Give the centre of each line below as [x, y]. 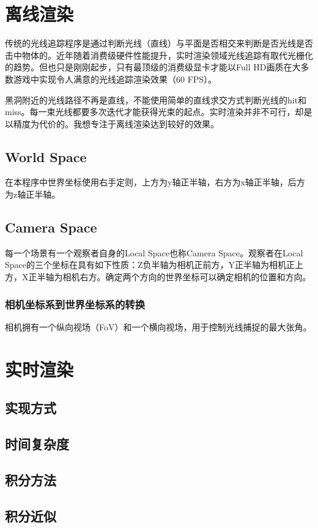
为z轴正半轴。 [33, 194]
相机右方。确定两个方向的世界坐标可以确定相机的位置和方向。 [187, 277]
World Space [46, 156]
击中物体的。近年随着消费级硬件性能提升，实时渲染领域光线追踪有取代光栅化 [159, 55]
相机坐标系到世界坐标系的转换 [75, 304]
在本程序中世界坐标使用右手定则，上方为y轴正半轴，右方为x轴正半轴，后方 [155, 182]
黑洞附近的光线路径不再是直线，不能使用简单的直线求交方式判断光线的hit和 [156, 99]
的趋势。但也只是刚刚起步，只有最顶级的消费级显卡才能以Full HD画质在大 [153, 67]
